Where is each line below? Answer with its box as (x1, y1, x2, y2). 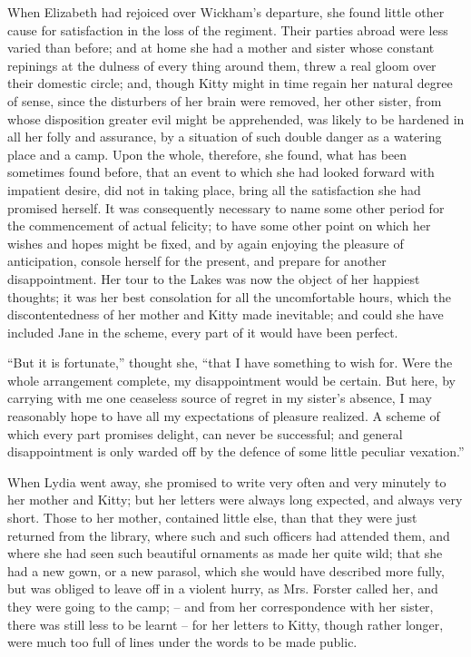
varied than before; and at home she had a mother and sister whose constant (7, 38, 435, 57)
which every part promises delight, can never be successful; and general (7, 424, 403, 443)
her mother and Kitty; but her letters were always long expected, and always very (7, 490, 463, 509)
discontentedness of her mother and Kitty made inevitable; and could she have (7, 305, 444, 324)
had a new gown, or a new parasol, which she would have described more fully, (7, 561, 445, 580)
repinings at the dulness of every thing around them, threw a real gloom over (7, 55, 437, 74)
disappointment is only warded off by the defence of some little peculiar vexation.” (7, 442, 465, 461)
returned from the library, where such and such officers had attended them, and (7, 525, 450, 544)
